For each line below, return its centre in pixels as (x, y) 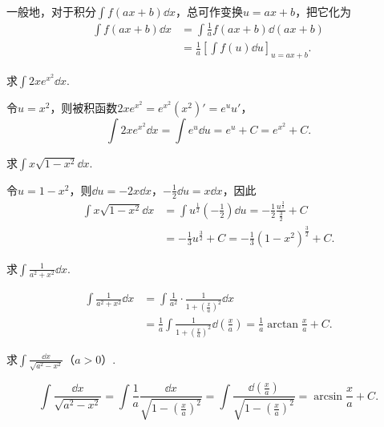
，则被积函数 (84, 107)
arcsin (328, 396)
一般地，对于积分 (51, 11)
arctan (283, 324)
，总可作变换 (209, 11)
